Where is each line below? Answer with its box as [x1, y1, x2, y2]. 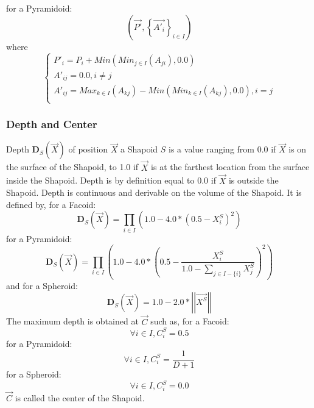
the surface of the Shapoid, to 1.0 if [6, 160, 139, 173]
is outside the [228, 174, 279, 187]
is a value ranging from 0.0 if [169, 143, 276, 156]
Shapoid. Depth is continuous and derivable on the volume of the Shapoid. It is [6, 186, 302, 199]
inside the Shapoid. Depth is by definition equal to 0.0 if [6, 174, 216, 187]
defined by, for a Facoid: [6, 198, 96, 210]
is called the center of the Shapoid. [15, 392, 145, 404]
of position [68, 143, 108, 156]
